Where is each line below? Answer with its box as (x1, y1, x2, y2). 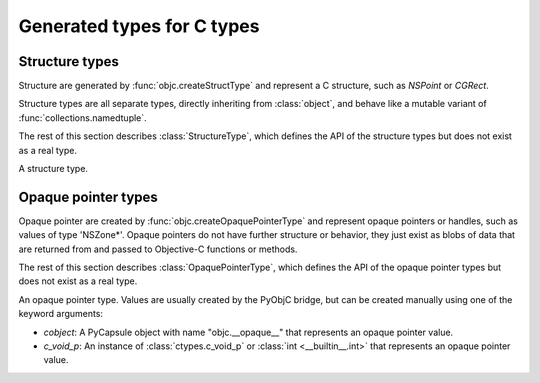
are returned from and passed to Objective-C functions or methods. (18, 243, 298, 255)
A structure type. (18, 163, 89, 175)
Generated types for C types (18, 15, 260, 37)
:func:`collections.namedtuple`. (18, 111, 147, 124)
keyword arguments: (18, 308, 104, 320)
